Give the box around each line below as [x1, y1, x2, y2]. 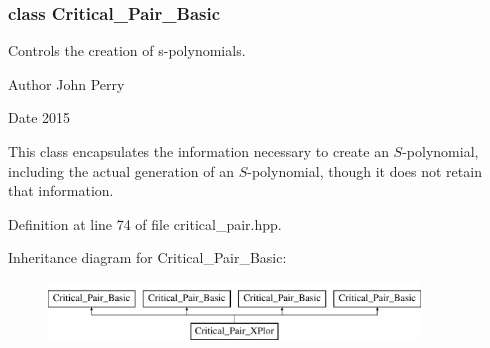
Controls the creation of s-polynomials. [8, 40, 246, 61]
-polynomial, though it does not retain [247, 160, 482, 181]
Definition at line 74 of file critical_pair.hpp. [8, 213, 282, 234]
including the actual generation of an [8, 160, 235, 181]
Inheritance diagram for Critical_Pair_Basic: [8, 247, 287, 268]
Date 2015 [8, 107, 71, 128]
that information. [8, 180, 114, 201]
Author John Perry [8, 73, 125, 94]
